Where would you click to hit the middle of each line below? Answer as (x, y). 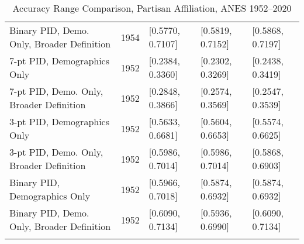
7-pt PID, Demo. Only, (56, 91)
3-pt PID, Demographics (60, 121)
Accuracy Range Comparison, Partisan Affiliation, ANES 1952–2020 (152, 8)
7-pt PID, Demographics (60, 61)
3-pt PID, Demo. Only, (56, 152)
